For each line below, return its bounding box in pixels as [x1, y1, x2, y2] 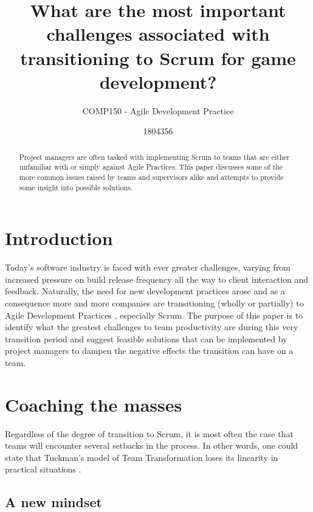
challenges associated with [46, 21, 270, 46]
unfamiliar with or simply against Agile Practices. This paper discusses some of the [19, 162, 283, 172]
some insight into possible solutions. [19, 182, 133, 192]
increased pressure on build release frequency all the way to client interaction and [5, 272, 309, 285]
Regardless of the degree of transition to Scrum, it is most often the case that [5, 427, 294, 440]
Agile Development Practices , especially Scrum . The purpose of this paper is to [5, 308, 303, 321]
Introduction [5, 226, 113, 251]
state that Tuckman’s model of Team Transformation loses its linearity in [5, 451, 278, 463]
